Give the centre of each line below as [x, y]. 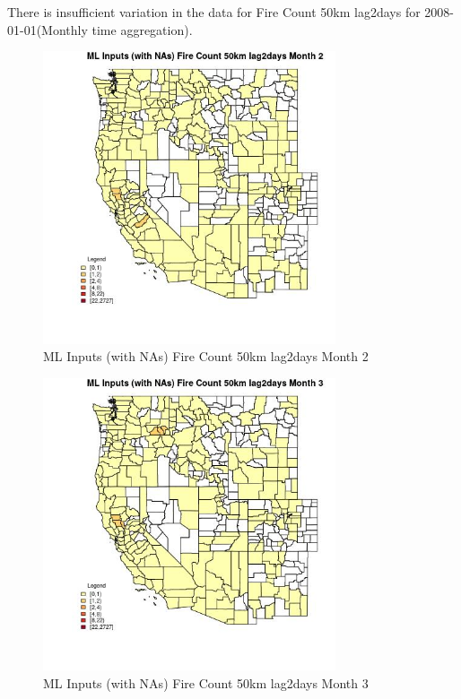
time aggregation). [142, 29]
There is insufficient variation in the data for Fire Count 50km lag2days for [214, 12]
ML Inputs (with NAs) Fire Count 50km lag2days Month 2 [206, 356]
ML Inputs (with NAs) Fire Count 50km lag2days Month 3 [206, 682]
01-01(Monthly [48, 29]
